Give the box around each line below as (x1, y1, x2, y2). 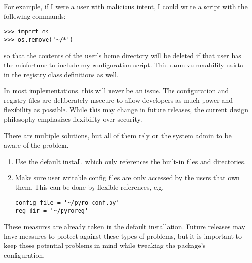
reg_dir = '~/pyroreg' (15, 207, 89, 214)
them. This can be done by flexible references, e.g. (15, 182, 164, 192)
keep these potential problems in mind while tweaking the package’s (4, 240, 205, 250)
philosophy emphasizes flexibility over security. (4, 114, 142, 124)
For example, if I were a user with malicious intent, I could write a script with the (4, 1, 248, 11)
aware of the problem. (4, 140, 69, 150)
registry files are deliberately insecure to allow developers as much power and (4, 95, 233, 105)
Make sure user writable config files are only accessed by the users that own (15, 172, 240, 182)
